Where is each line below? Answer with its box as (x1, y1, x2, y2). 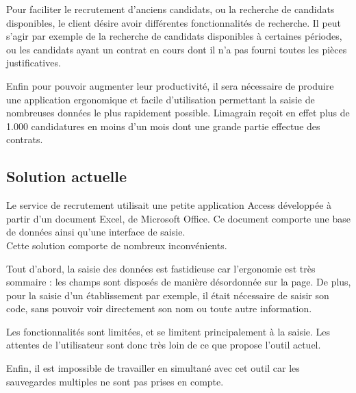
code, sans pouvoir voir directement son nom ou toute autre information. (6, 301, 312, 316)
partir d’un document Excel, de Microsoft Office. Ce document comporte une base (6, 211, 351, 225)
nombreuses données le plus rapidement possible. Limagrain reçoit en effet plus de (6, 105, 350, 120)
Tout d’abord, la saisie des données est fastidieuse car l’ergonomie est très (6, 261, 316, 275)
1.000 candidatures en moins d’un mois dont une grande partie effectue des (6, 118, 320, 133)
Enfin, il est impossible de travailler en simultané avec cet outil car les (6, 361, 300, 375)
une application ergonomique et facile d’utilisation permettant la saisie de (6, 92, 315, 106)
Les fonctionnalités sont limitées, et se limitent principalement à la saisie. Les (6, 324, 331, 338)
